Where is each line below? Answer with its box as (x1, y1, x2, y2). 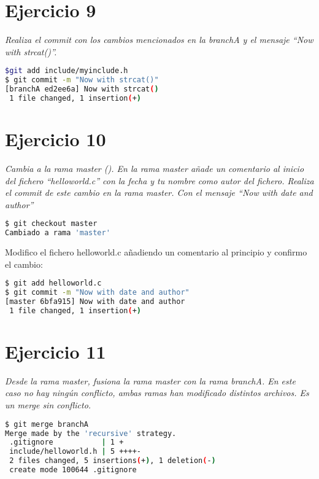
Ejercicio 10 (5, 127, 106, 151)
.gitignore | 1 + (9, 438, 124, 447)
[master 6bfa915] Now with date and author (5, 297, 185, 306)
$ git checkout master (5, 219, 98, 228)
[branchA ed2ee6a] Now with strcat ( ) (5, 85, 159, 94)
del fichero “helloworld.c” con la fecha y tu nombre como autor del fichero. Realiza (5, 174, 314, 187)
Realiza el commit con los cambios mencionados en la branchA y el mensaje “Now (5, 33, 313, 46)
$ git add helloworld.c (5, 279, 102, 288)
